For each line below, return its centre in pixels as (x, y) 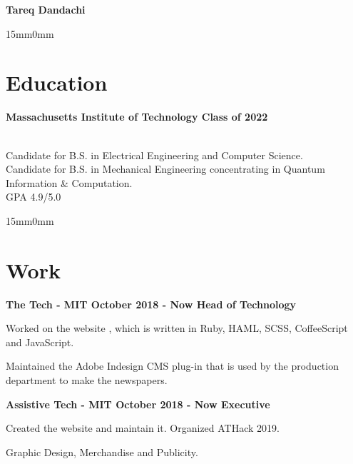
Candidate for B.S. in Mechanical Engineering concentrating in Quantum (165, 169)
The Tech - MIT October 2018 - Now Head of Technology (151, 304)
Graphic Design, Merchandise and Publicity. (102, 452)
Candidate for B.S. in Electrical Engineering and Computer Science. (154, 155)
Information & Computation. (69, 182)
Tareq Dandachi (46, 9)
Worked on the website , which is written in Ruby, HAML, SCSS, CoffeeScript (177, 328)
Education (57, 82)
